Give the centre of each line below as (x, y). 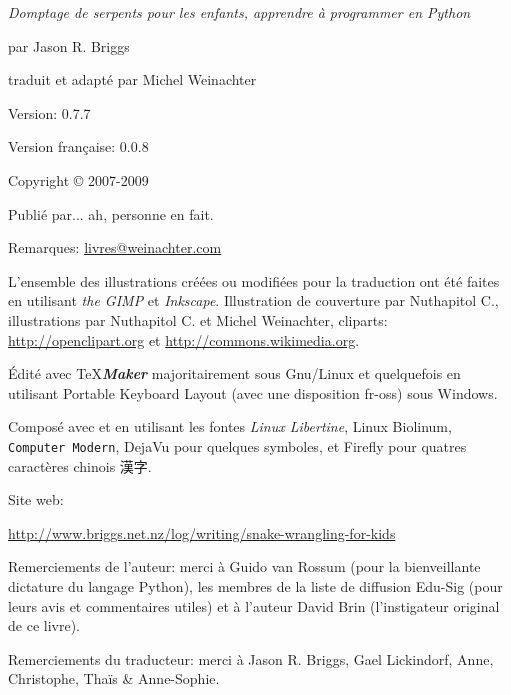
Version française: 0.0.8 (78, 146)
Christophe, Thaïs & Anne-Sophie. (114, 678)
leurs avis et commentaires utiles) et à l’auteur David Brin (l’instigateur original (254, 605)
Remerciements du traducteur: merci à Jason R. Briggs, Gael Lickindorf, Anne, (251, 658)
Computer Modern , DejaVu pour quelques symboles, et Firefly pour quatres (237, 445)
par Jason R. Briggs (69, 45)
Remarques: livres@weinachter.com (115, 247)
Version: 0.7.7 (49, 112)
